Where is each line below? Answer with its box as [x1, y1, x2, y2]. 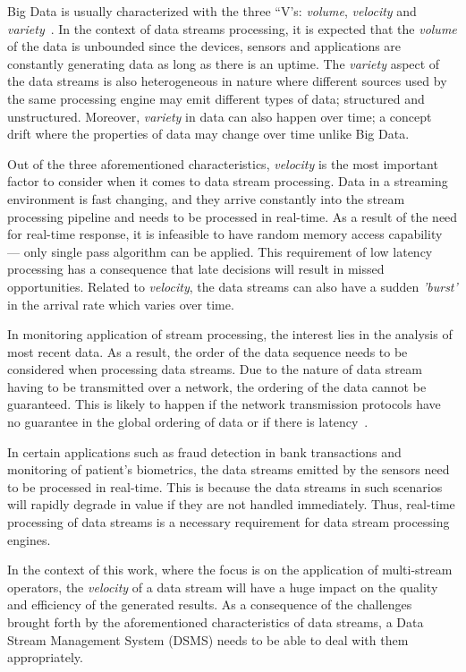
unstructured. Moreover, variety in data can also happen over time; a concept [7, 106, 432, 125]
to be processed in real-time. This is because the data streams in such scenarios [7, 477, 443, 496]
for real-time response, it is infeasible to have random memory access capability [7, 225, 443, 243]
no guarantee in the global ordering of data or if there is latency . [7, 413, 369, 431]
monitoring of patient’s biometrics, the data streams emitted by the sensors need [7, 460, 450, 479]
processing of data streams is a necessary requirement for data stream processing [7, 513, 450, 532]
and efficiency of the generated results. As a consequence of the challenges [7, 595, 412, 614]
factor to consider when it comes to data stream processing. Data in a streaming [7, 172, 448, 191]
